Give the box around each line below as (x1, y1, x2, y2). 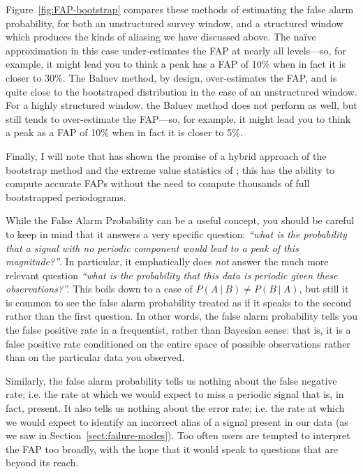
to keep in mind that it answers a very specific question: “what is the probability (6, 226, 347, 241)
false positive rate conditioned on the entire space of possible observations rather (6, 336, 350, 350)
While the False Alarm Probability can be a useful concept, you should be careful (6, 213, 355, 228)
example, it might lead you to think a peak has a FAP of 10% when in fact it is (6, 57, 346, 71)
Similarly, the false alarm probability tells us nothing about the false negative (6, 373, 337, 387)
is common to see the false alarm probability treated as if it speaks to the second (6, 295, 352, 309)
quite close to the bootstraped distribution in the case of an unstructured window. (6, 84, 357, 98)
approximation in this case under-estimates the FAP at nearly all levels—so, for (6, 43, 346, 57)
